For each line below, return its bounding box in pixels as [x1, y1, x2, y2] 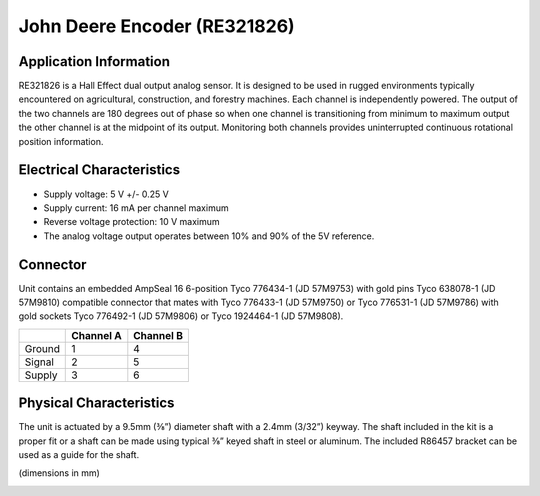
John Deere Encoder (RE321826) [18, 15, 295, 37]
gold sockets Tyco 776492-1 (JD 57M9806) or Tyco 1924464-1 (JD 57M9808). [18, 310, 344, 322]
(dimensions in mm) [18, 467, 100, 479]
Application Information [18, 53, 170, 70]
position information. [18, 135, 104, 147]
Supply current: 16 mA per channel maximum [43, 201, 229, 214]
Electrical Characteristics [18, 161, 180, 179]
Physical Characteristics [18, 395, 175, 412]
